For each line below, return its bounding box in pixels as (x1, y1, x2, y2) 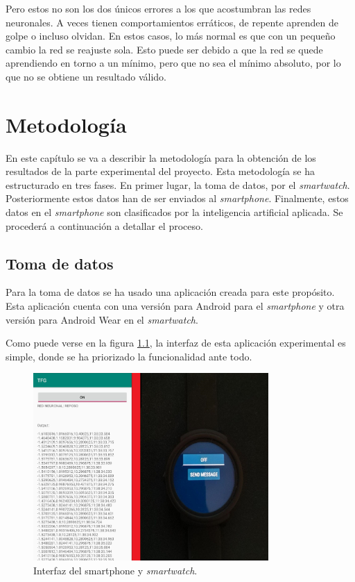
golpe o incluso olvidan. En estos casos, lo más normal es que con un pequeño (6, 28, 336, 43)
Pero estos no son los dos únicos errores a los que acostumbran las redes (6, 1, 311, 15)
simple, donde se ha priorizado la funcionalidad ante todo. (6, 349, 252, 363)
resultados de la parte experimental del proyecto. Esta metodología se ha (6, 164, 315, 178)
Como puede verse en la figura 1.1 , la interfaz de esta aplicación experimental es (6, 335, 346, 350)
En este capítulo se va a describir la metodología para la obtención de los (6, 150, 316, 165)
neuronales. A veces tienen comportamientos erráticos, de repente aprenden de (6, 15, 339, 29)
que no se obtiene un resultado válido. (6, 69, 166, 83)
